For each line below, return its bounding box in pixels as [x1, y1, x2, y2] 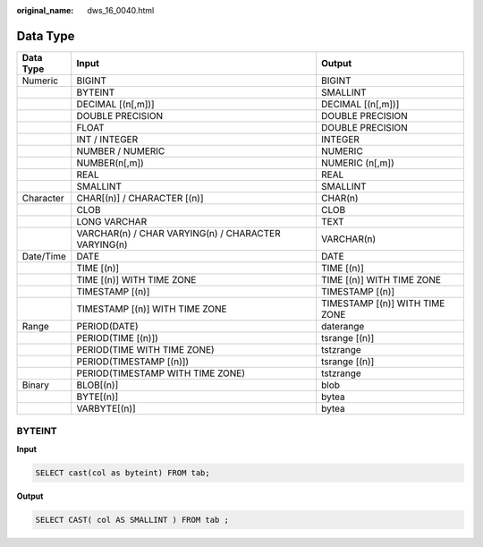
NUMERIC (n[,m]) [320, 157, 394, 169]
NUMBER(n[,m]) [76, 157, 145, 169]
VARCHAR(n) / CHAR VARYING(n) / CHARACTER [76, 226, 281, 239]
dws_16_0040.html [87, 5, 155, 15]
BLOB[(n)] [76, 379, 119, 391]
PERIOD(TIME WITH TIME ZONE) [76, 343, 215, 355]
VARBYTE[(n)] [76, 402, 136, 415]
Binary [21, 379, 49, 391]
